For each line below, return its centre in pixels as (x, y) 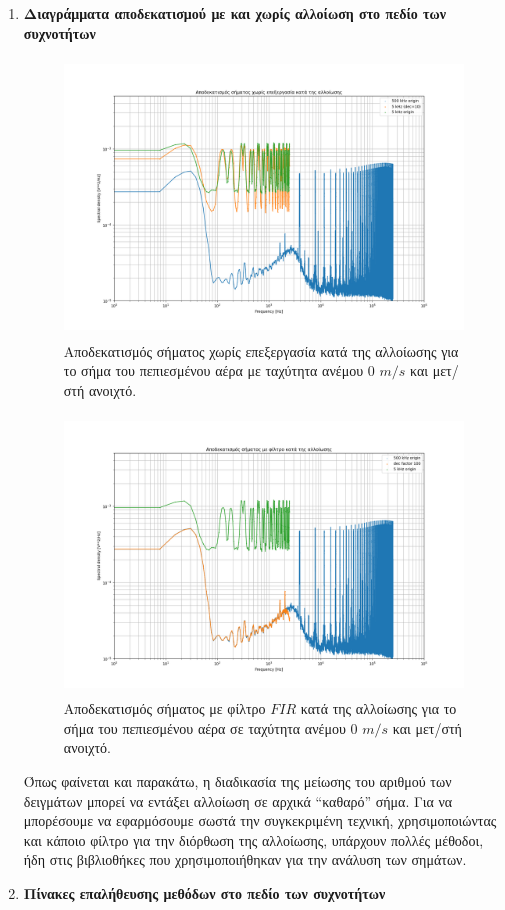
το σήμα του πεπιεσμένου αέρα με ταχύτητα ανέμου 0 (219, 370)
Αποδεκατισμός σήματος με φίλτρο (164, 708)
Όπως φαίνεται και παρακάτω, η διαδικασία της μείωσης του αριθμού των (237, 780)
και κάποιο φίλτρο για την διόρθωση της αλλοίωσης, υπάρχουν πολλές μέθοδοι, (253, 839)
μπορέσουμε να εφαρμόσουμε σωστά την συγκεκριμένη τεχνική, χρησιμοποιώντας (260, 820)
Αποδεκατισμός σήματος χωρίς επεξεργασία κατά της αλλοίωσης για (261, 350)
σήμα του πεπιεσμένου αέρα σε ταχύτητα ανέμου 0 (210, 727)
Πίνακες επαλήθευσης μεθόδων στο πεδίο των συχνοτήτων (204, 892)
